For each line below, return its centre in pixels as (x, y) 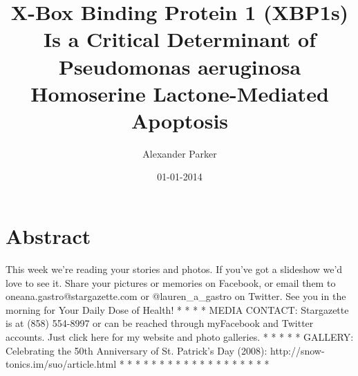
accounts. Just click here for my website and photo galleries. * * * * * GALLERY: (180, 336)
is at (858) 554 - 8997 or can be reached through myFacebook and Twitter (160, 323)
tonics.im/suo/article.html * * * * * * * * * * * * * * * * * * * (138, 364)
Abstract (48, 236)
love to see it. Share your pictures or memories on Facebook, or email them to (171, 282)
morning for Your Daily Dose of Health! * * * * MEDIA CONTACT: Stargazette (177, 309)
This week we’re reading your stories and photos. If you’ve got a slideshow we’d (174, 269)
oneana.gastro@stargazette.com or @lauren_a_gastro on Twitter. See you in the (176, 296)
